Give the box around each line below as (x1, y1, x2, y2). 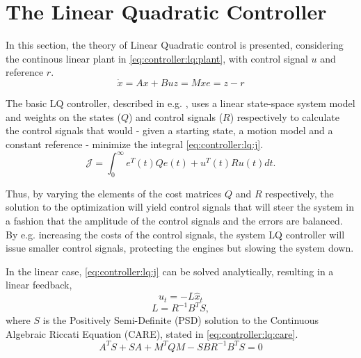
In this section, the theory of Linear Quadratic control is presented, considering (6, 38, 344, 52)
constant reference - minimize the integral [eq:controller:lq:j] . (6, 136, 264, 151)
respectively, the (265, 186, 334, 200)
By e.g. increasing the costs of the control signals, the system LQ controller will (6, 227, 345, 241)
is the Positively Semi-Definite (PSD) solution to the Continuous (42, 313, 319, 327)
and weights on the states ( (6, 109, 121, 124)
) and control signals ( (128, 109, 223, 124)
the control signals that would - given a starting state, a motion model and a (6, 123, 333, 138)
